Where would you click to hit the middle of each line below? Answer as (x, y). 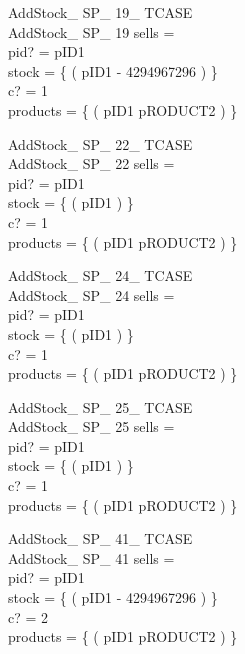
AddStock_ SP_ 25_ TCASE (100, 406)
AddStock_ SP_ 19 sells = (91, 31)
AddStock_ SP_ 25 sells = (91, 426)
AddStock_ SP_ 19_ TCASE (100, 12)
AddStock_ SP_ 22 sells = (91, 163)
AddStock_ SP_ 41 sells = (91, 557)
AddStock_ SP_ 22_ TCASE (100, 143)
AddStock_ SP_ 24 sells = (91, 294)
